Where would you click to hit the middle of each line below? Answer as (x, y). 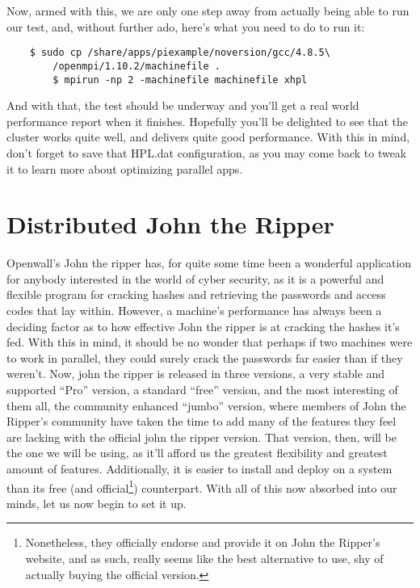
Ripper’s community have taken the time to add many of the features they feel (202, 421)
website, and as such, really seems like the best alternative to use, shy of (204, 558)
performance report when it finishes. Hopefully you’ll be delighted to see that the (208, 121)
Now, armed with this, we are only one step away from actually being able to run (208, 10)
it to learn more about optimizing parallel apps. (125, 168)
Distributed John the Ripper (170, 224)
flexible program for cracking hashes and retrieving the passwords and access (196, 294)
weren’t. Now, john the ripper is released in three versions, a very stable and (196, 374)
